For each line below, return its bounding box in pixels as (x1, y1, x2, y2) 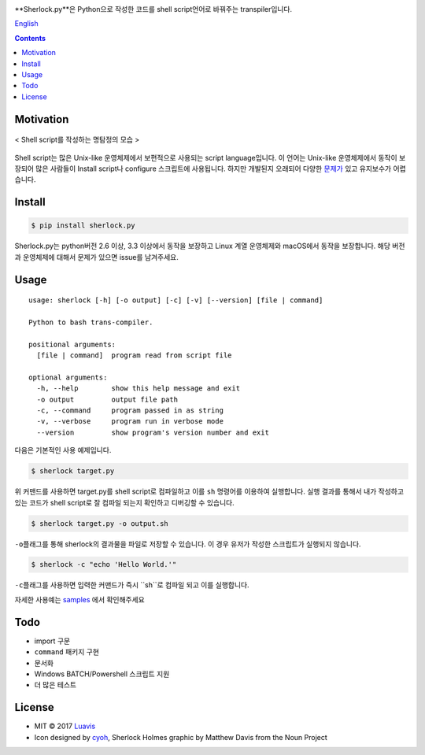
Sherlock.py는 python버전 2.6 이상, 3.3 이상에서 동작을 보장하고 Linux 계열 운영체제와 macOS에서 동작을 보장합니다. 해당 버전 (14, 241, 405, 251)
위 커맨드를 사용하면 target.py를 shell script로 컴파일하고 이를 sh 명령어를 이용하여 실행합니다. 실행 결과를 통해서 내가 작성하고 (14, 487, 405, 496)
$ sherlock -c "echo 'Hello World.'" (31, 560, 177, 569)
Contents (14, 33, 46, 43)
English (14, 19, 39, 28)
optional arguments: (28, 372, 108, 382)
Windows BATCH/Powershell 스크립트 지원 (34, 669, 170, 679)
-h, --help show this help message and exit (36, 384, 240, 393)
